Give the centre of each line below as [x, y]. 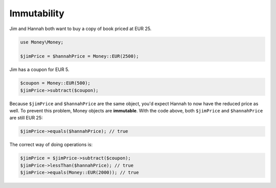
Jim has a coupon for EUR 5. [39, 69]
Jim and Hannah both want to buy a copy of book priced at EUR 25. [80, 29]
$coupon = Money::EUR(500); [55, 83]
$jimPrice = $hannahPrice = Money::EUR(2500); [79, 56]
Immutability [37, 13]
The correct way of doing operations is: [51, 145]
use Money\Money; [42, 42]
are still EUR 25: [26, 118]
